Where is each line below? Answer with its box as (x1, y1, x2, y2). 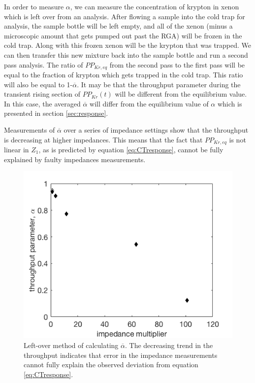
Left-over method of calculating (24, 340, 119, 350)
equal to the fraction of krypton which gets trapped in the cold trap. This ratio (4, 70, 243, 80)
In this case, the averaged (4, 98, 81, 108)
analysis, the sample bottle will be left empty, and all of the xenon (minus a (4, 21, 233, 31)
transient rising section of (4, 89, 81, 99)
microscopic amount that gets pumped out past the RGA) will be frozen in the (4, 30, 242, 40)
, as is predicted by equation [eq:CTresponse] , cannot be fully (38, 144, 223, 155)
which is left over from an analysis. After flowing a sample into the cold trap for (4, 11, 245, 21)
